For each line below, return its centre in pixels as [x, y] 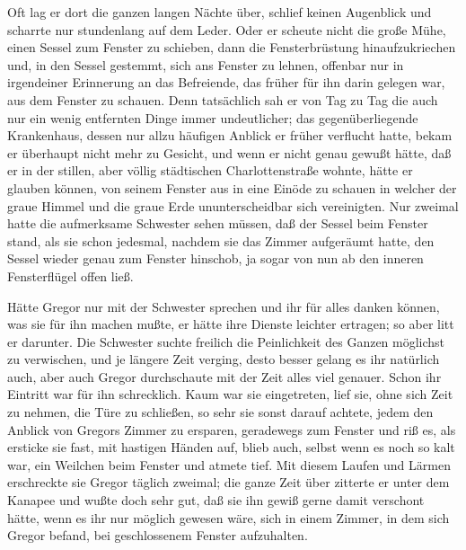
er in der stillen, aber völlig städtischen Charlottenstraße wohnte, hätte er [210, 170]
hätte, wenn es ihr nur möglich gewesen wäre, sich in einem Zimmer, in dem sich [229, 517]
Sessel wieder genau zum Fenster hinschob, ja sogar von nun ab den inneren [215, 258]
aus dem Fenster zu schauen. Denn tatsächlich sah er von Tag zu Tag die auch [223, 99]
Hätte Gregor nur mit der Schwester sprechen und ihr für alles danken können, [224, 306]
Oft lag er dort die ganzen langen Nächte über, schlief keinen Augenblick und [220, 12]
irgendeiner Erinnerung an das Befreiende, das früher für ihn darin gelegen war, [226, 82]
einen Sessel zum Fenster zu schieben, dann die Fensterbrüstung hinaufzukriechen [232, 47]
